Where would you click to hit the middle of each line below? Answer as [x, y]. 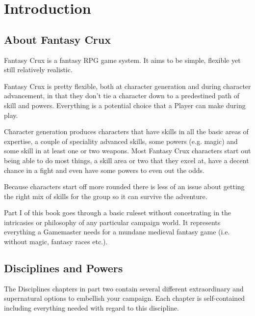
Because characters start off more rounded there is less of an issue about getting [124, 187]
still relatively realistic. [38, 70]
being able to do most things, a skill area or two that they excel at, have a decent [127, 160]
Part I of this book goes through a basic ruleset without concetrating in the [118, 213]
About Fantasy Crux [57, 39]
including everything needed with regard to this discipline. [91, 308]
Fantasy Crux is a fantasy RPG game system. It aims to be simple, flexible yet [122, 60]
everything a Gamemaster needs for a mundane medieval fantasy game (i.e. [117, 232]
